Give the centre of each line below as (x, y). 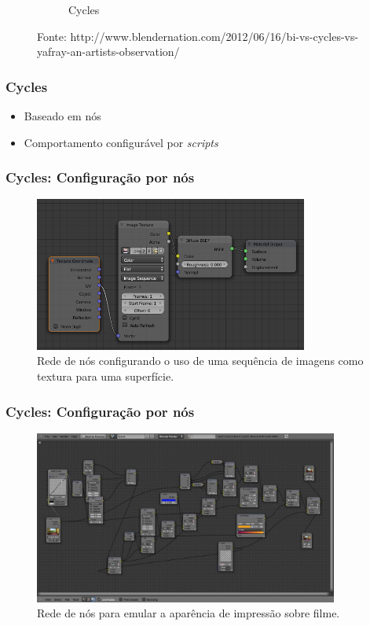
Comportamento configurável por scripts (121, 142)
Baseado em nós (62, 116)
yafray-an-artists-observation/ (108, 52)
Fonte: (52, 36)
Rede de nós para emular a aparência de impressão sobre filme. (189, 613)
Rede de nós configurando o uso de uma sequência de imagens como (200, 361)
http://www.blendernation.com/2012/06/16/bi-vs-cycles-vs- (214, 36)
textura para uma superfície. (106, 376)
